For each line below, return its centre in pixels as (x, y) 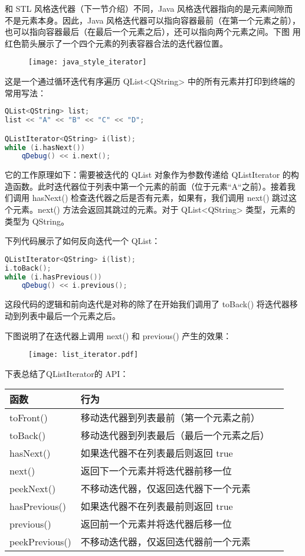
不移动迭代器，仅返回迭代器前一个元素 (165, 542)
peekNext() (33, 488)
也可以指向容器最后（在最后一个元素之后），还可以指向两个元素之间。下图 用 (153, 32)
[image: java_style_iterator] (88, 62)
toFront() (29, 417)
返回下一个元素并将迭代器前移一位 (156, 471)
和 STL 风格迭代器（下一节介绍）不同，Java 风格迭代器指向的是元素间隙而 (149, 8)
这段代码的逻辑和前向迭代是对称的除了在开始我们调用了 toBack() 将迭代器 (147, 304)
